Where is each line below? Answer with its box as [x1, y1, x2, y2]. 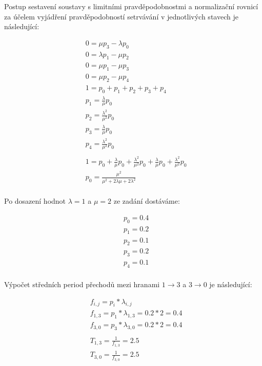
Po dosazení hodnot [4, 196, 66, 206]
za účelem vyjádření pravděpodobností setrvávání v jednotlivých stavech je [4, 11, 238, 21]
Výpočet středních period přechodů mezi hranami [4, 279, 160, 290]
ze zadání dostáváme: [113, 196, 180, 206]
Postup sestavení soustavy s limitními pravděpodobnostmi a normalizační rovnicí [4, 1, 258, 11]
